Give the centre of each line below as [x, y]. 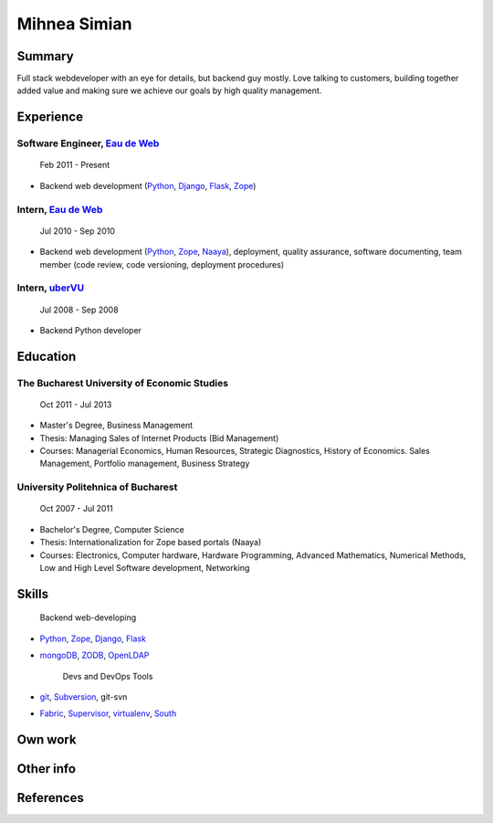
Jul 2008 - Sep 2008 [79, 310]
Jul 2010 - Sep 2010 [78, 231]
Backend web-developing [88, 617]
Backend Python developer [90, 330]
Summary [45, 56]
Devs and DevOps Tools [108, 676]
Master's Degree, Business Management [116, 426]
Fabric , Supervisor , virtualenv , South [108, 713]
